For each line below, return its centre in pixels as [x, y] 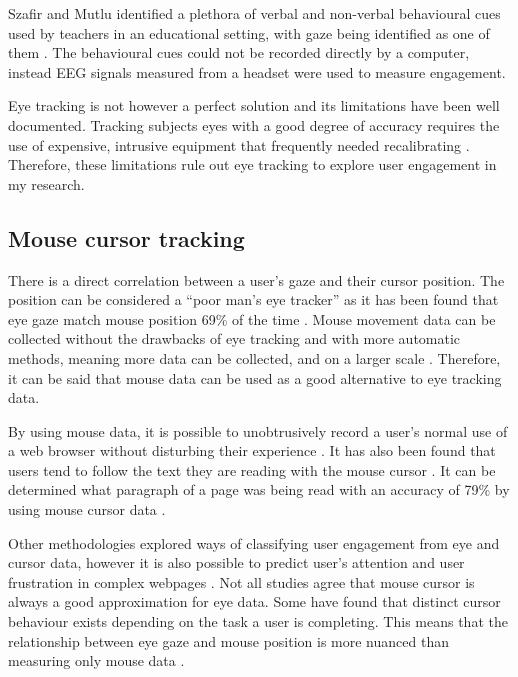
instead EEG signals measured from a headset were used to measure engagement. [257, 71]
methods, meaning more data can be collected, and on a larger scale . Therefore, [254, 357]
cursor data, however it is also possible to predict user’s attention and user [236, 562]
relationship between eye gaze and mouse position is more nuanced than [228, 640]
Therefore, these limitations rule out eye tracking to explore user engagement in [252, 164]
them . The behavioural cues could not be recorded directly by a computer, [239, 52]
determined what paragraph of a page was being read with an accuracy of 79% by [259, 489]
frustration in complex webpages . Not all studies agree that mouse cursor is [241, 581]
